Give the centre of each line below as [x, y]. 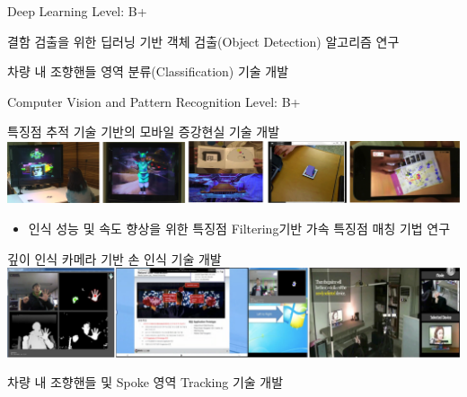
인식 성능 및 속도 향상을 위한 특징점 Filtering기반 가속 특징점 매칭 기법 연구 [239, 228]
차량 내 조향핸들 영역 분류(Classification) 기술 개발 [148, 71]
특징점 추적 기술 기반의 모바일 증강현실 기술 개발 [144, 132]
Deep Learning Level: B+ [77, 11]
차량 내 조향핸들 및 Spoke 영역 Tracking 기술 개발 [145, 382]
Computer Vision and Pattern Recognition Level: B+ [154, 101]
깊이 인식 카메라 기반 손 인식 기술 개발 [115, 258]
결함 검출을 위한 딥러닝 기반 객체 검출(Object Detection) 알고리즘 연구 [203, 41]
